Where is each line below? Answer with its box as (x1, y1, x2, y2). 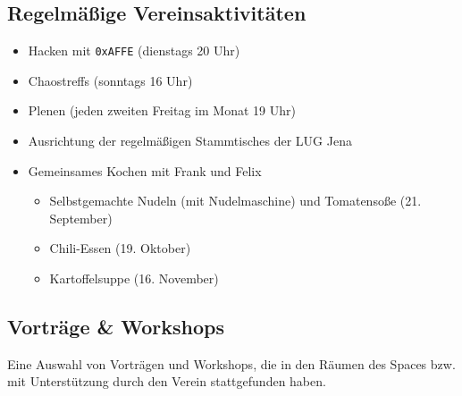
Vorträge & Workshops (7, 313, 225, 340)
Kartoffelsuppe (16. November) (49, 269, 219, 288)
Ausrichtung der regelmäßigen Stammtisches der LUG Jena (28, 131, 352, 150)
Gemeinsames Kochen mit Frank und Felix (28, 161, 262, 180)
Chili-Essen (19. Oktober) (49, 239, 191, 257)
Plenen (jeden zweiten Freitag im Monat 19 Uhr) (28, 101, 296, 120)
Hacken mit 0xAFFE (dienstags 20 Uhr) (28, 41, 240, 60)
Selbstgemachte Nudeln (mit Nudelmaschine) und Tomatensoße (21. (49, 191, 422, 210)
